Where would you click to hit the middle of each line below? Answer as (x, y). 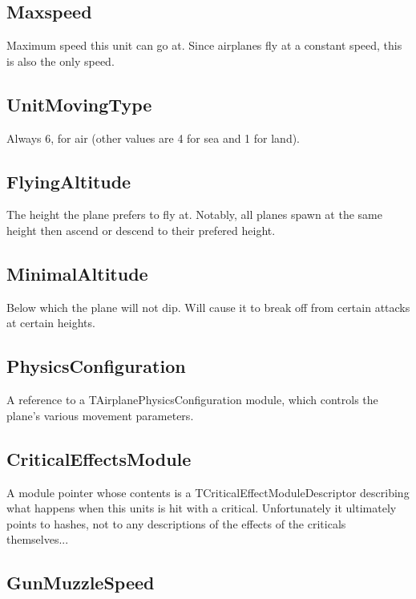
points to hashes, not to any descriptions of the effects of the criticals (176, 523)
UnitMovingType (79, 104)
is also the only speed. (61, 61)
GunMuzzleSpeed (81, 583)
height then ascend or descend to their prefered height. (141, 230)
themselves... (38, 539)
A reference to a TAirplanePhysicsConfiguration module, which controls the (192, 400)
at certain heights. (51, 323)
